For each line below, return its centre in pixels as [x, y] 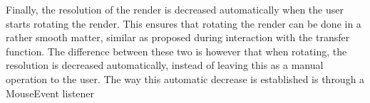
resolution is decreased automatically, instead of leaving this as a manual [165, 65]
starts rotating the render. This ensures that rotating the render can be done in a [184, 23]
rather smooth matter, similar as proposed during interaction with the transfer [178, 37]
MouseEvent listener [50, 93]
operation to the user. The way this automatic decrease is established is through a [185, 78]
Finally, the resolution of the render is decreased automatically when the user [175, 9]
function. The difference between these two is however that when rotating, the [176, 51]
